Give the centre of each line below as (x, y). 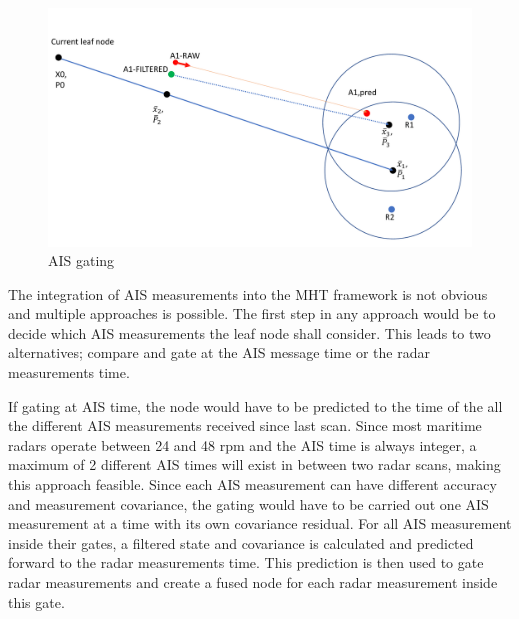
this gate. (36, 601)
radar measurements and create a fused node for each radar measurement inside (253, 582)
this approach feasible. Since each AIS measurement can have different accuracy (252, 484)
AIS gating (81, 260)
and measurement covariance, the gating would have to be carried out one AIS (248, 503)
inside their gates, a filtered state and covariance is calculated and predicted (241, 542)
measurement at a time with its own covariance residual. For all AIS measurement (260, 523)
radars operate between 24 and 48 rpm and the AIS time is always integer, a (242, 444)
